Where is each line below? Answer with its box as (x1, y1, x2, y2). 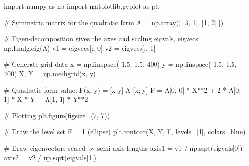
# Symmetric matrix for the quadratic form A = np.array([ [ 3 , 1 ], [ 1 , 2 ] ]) (4, 17, 224, 27)
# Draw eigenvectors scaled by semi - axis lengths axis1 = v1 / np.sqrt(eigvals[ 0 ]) (4, 142, 243, 152)
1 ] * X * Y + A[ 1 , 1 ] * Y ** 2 (4, 94, 88, 104)
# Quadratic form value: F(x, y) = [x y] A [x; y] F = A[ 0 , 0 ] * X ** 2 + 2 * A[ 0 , (4, 84, 241, 95)
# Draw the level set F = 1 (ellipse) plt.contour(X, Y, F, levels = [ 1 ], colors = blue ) (4, 126, 246, 137)
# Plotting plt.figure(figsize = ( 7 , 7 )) (4, 110, 110, 120)
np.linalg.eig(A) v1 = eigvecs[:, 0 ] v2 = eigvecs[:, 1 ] (4, 42, 156, 53)
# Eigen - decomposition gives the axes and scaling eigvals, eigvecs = (4, 33, 206, 43)
